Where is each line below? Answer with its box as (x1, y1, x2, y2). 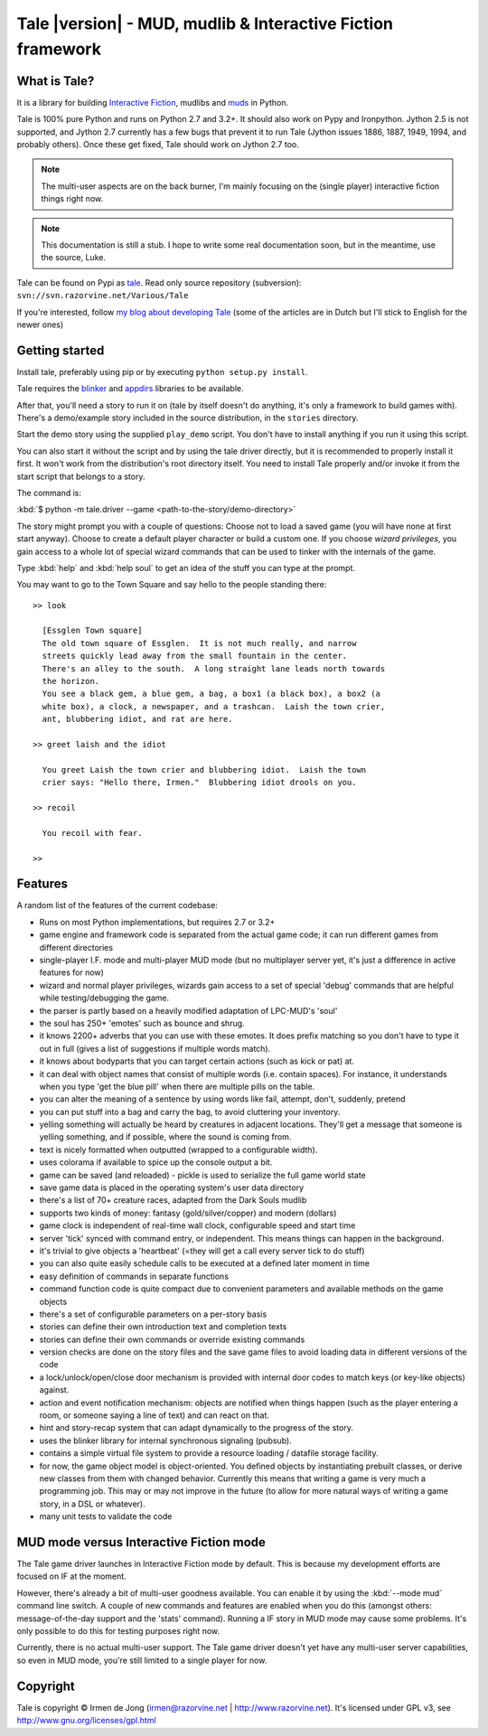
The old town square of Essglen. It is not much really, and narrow (42, 638, 357, 648)
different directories (39, 942, 113, 952)
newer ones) (16, 319, 64, 330)
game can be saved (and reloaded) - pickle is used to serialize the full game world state (39, 1169, 366, 1180)
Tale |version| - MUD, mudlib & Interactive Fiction (16, 14, 393, 33)
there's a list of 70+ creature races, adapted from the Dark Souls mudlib (39, 1195, 307, 1206)
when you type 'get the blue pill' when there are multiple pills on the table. (39, 1081, 315, 1092)
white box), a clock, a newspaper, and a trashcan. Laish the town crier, (42, 701, 386, 711)
